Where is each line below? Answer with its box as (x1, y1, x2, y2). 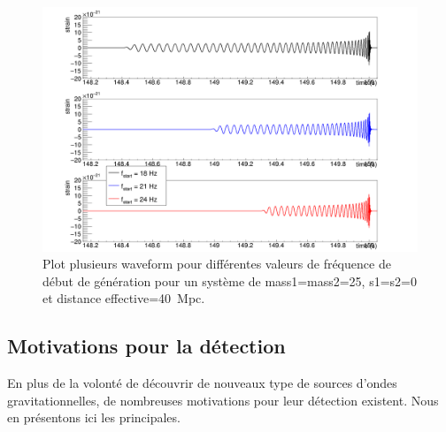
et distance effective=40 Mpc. (42, 289, 205, 307)
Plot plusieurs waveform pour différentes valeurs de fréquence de (42, 254, 391, 273)
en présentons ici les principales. (7, 408, 181, 427)
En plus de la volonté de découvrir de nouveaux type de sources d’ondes (7, 374, 397, 392)
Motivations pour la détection (7, 332, 286, 360)
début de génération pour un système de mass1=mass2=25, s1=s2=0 (42, 271, 417, 290)
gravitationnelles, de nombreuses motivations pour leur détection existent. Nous (7, 390, 439, 409)
